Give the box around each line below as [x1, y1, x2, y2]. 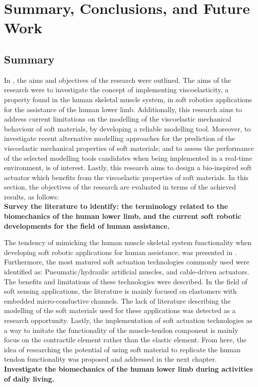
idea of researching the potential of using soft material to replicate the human [4, 344, 241, 354]
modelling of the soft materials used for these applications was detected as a [4, 305, 236, 316]
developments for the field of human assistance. [4, 220, 170, 231]
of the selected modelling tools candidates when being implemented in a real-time [4, 152, 253, 163]
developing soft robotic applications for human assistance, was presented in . [4, 247, 237, 257]
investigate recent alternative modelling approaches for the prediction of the [4, 133, 235, 143]
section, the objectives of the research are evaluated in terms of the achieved [4, 182, 236, 192]
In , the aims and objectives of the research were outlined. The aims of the [4, 74, 231, 85]
